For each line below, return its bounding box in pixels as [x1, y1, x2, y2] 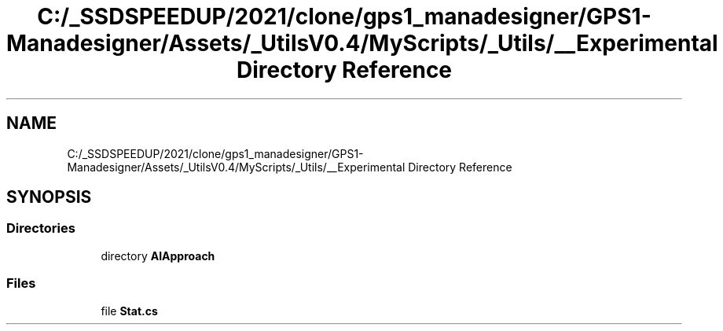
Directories [6, 220, 75, 237]
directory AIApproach [101, 248, 215, 263]
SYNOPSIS [6, 187, 92, 208]
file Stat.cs [101, 303, 158, 318]
